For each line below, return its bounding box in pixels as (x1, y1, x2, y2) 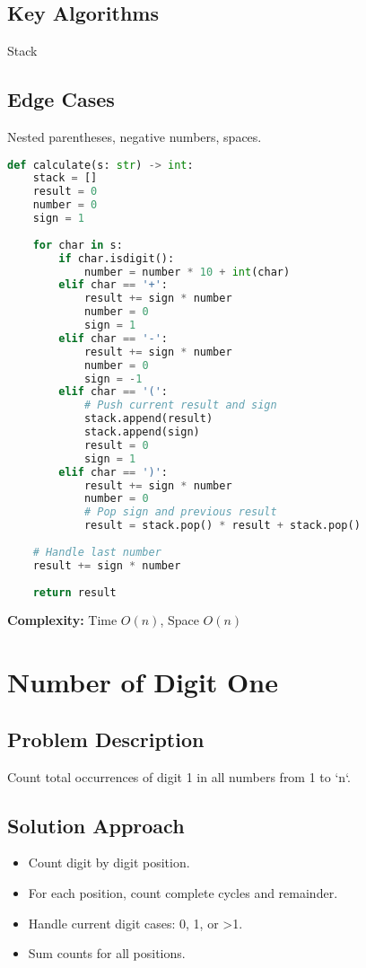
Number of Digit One (7, 664, 278, 700)
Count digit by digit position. (28, 853, 190, 872)
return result (32, 585, 117, 599)
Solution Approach (7, 811, 185, 839)
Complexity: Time (7, 611, 118, 629)
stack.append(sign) (83, 426, 200, 439)
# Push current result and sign (83, 399, 277, 412)
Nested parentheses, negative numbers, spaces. (7, 128, 262, 145)
